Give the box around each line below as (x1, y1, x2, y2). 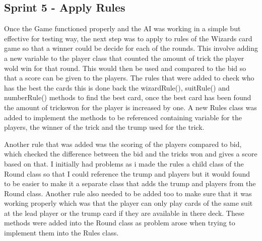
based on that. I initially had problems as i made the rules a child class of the (4, 158, 244, 169)
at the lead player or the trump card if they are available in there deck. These (4, 207, 244, 218)
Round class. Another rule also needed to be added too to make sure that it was (4, 188, 252, 198)
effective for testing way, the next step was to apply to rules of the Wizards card (4, 33, 252, 43)
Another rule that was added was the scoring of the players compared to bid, (4, 138, 242, 149)
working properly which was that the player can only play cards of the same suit (4, 198, 253, 208)
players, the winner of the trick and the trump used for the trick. (4, 122, 205, 132)
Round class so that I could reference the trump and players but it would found (4, 168, 250, 179)
